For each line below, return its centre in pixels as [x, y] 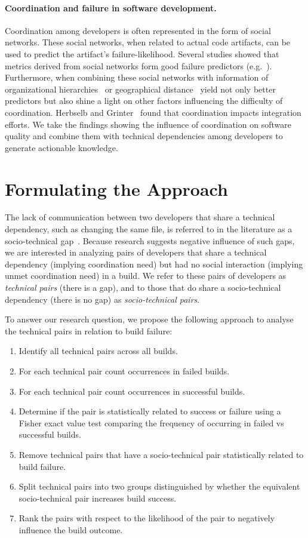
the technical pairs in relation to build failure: [89, 331]
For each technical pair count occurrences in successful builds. [132, 391]
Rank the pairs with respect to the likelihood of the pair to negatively [147, 518]
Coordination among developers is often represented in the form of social [138, 30]
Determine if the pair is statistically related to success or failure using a [150, 411]
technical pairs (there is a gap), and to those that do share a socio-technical [143, 288]
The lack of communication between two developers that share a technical [140, 217]
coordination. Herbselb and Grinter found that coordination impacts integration [153, 112]
